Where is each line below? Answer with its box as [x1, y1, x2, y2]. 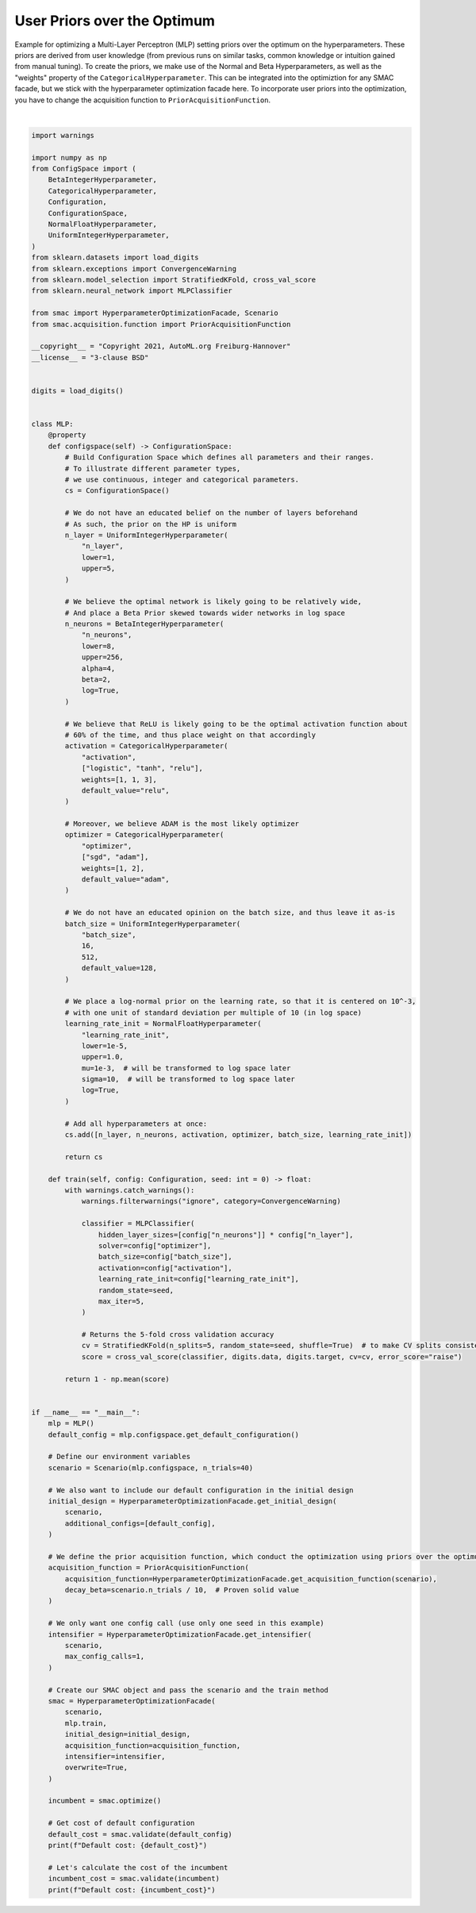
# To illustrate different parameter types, [64, 464, 241, 473]
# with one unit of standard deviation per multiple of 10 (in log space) [64, 1008, 363, 1017]
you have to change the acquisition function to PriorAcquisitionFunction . [14, 95, 271, 105]
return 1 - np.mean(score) [64, 1374, 170, 1384]
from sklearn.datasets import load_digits [31, 253, 199, 262]
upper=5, [81, 564, 116, 573]
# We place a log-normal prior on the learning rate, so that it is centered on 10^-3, [64, 997, 416, 1006]
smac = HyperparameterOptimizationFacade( [48, 1696, 216, 1705]
